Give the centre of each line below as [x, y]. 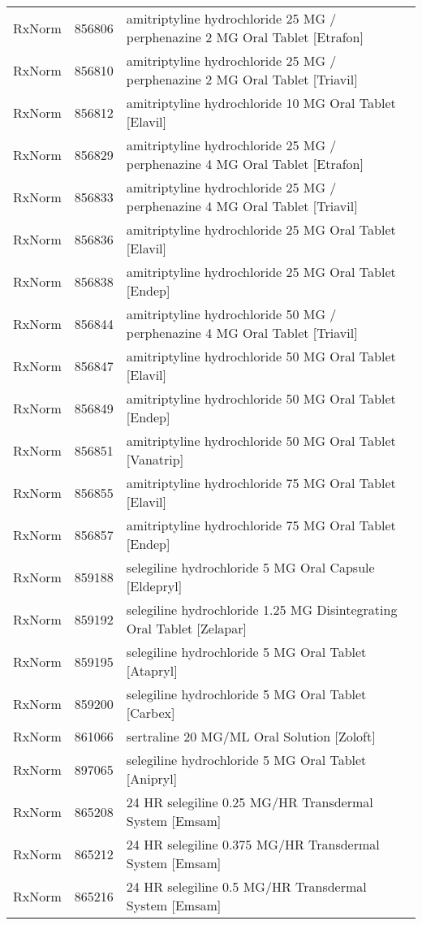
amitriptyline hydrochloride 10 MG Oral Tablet [261, 103]
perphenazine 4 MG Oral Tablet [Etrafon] [245, 164]
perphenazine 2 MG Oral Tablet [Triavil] [242, 79]
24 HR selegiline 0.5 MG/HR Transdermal [246, 886]
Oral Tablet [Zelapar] [186, 628]
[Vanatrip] [155, 459]
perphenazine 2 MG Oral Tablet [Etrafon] [245, 37]
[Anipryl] [152, 778]
